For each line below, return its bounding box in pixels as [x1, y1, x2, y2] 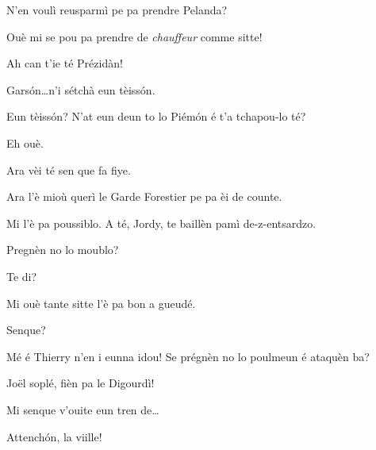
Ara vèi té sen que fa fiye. [6, 161, 131, 178]
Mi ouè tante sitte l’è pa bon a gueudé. [6, 294, 196, 311]
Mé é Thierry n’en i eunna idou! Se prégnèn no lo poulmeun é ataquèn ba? [6, 348, 370, 364]
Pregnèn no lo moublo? [6, 241, 119, 258]
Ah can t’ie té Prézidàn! [6, 55, 123, 71]
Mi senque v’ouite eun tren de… [6, 401, 159, 417]
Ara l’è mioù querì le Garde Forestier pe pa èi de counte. [6, 188, 282, 205]
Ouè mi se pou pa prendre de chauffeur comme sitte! [6, 28, 263, 44]
